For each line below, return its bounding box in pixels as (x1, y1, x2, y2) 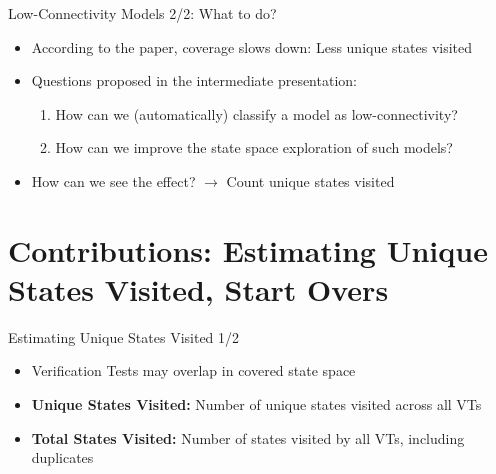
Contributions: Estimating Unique (8, 229, 488, 270)
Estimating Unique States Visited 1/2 (8, 326, 240, 347)
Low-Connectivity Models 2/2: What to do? (8, 3, 277, 23)
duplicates (31, 447, 94, 468)
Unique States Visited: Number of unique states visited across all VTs (31, 394, 482, 415)
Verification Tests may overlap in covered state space (31, 360, 356, 381)
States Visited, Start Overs (8, 268, 389, 309)
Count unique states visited (226, 170, 395, 191)
